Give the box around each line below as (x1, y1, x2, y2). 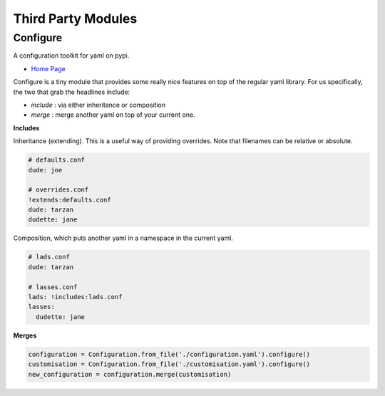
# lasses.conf (28, 283, 78, 291)
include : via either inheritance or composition (31, 100, 166, 109)
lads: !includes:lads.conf (28, 293, 123, 301)
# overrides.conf (28, 186, 89, 194)
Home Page (31, 64, 66, 73)
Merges (13, 331, 37, 340)
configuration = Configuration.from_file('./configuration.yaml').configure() (28, 350, 310, 358)
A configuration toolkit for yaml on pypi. (13, 51, 130, 60)
